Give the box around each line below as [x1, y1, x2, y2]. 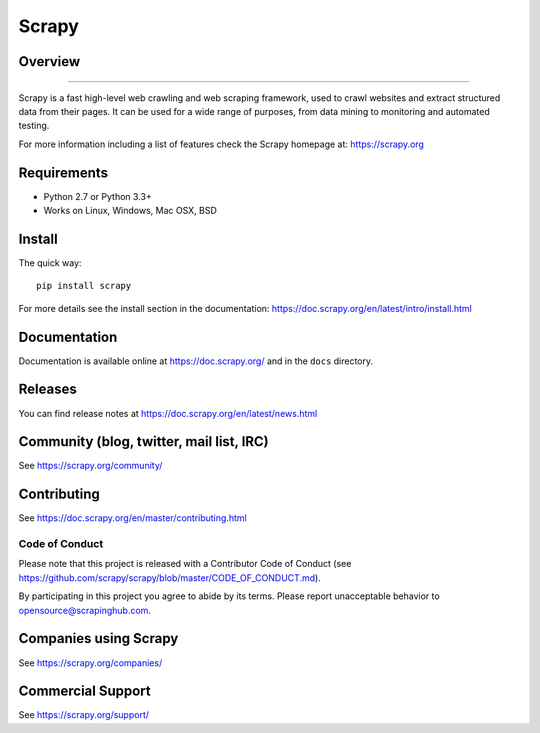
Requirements [18, 164, 109, 181]
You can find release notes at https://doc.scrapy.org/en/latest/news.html [18, 407, 318, 419]
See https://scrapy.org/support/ [18, 709, 150, 721]
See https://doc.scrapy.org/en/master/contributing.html [18, 512, 247, 524]
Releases [18, 381, 77, 398]
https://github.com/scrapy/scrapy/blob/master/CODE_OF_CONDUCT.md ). [18, 571, 322, 584]
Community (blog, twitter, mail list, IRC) [18, 433, 269, 450]
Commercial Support [18, 683, 152, 700]
